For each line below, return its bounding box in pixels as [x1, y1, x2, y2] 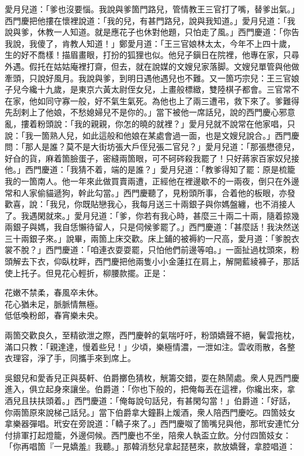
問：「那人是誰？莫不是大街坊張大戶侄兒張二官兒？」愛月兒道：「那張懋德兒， [5, 140, 299, 153]
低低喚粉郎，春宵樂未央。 [5, 309, 103, 321]
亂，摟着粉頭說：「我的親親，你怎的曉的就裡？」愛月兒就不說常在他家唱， [5, 117, 287, 129]
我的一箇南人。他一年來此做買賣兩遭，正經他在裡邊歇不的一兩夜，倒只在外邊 [5, 174, 299, 187]
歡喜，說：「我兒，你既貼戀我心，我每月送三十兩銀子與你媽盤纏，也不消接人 [5, 198, 295, 210]
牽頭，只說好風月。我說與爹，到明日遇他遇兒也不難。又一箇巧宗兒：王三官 [5, 71, 291, 84]
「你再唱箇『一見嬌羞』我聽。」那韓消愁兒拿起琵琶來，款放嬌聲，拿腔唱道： [5, 440, 295, 452]
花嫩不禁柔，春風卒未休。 [5, 286, 103, 299]
